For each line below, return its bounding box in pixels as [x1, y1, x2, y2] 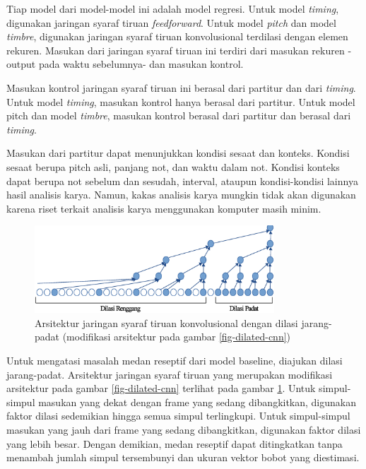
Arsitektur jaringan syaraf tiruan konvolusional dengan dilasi [35, 315, 298, 330]
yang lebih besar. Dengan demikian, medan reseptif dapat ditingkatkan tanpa [6, 436, 343, 451]
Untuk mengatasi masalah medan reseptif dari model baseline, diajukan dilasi [6, 352, 343, 367]
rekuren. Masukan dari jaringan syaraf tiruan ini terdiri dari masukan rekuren [6, 42, 345, 57]
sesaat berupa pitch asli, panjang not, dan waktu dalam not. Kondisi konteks [6, 159, 340, 174]
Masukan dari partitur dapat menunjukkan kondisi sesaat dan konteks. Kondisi [6, 146, 350, 160]
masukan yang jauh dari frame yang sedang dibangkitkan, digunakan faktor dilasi [6, 422, 361, 437]
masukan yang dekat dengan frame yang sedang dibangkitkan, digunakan [38, 394, 357, 409]
